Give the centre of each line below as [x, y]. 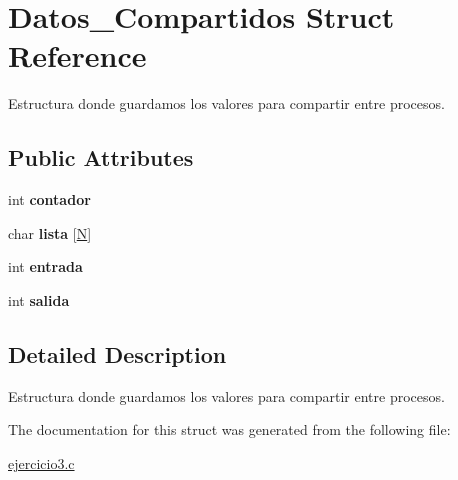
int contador [49, 199]
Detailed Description [117, 353]
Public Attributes [101, 157]
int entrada [45, 266]
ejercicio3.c [41, 462]
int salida [39, 299]
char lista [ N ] [50, 232]
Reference [77, 55]
